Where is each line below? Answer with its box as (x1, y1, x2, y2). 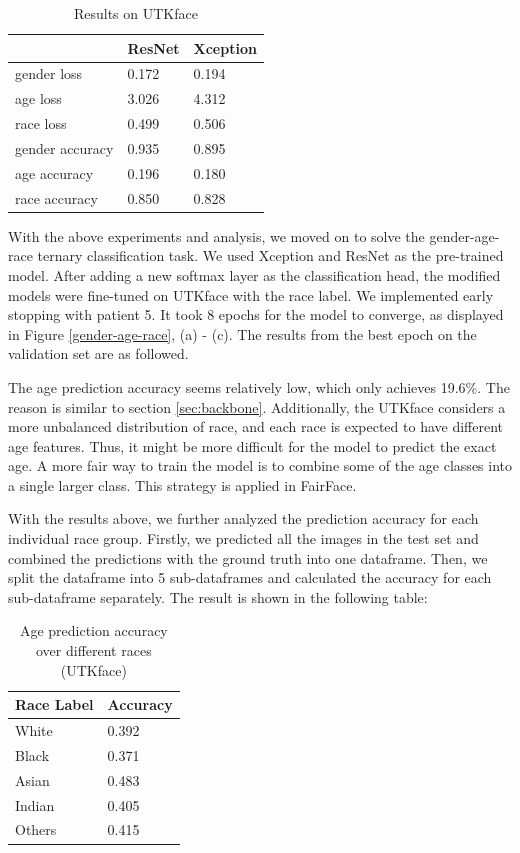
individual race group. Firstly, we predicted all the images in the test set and (8, 528, 479, 549)
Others (15, 819, 57, 840)
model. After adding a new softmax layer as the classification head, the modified (8, 264, 501, 285)
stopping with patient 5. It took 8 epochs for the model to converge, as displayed (8, 304, 504, 325)
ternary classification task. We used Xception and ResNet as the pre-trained (37, 245, 504, 266)
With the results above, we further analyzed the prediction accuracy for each (8, 508, 479, 529)
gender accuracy (15, 137, 114, 158)
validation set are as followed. (8, 343, 189, 364)
